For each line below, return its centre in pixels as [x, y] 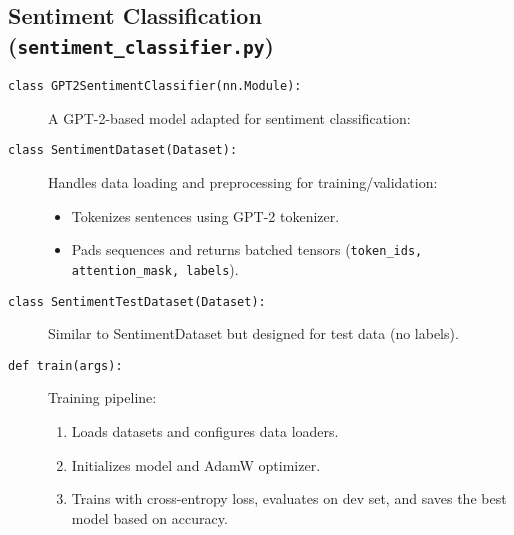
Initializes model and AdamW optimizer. [196, 464]
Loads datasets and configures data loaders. [205, 431]
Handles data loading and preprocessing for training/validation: [243, 182]
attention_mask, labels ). [155, 268]
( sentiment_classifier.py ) [141, 44]
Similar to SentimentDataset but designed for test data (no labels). [253, 333]
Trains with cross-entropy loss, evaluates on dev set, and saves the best [289, 498]
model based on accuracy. [149, 517]
